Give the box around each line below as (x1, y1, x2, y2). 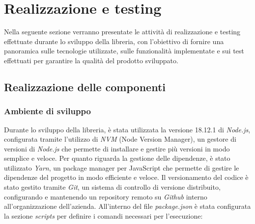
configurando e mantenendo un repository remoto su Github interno (4, 191, 207, 201)
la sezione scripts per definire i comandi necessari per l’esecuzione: (4, 210, 203, 221)
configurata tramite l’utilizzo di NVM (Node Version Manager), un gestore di (4, 134, 236, 144)
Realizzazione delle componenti (4, 79, 166, 94)
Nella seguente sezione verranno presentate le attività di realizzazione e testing (4, 26, 241, 37)
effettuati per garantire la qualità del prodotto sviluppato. (4, 55, 178, 65)
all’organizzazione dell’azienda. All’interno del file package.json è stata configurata (4, 201, 251, 211)
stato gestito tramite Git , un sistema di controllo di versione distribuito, (4, 182, 221, 192)
